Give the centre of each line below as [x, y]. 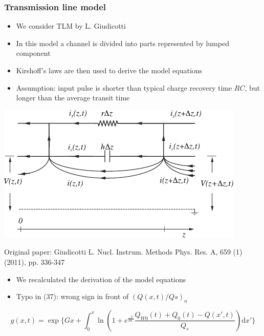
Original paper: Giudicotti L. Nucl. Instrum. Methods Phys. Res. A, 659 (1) [123, 252]
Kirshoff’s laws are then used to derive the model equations [109, 70]
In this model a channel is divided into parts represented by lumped [123, 43]
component [33, 53]
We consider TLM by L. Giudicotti [71, 26]
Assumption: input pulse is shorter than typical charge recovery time [124, 87]
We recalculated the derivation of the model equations [101, 279]
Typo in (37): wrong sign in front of [72, 296]
